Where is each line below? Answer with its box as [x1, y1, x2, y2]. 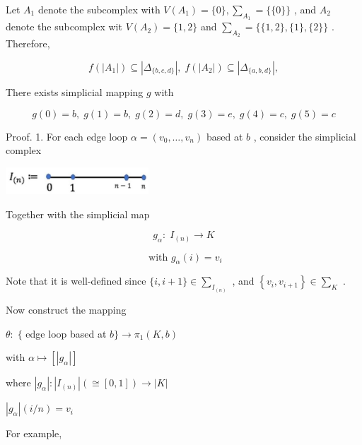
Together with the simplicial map [6, 206, 150, 221]
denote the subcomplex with [37, 2, 160, 16]
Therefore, [6, 36, 50, 51]
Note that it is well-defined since [6, 273, 146, 288]
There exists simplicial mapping [6, 85, 144, 99]
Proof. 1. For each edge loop [6, 129, 128, 143]
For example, [6, 426, 62, 441]
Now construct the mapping [6, 302, 127, 316]
